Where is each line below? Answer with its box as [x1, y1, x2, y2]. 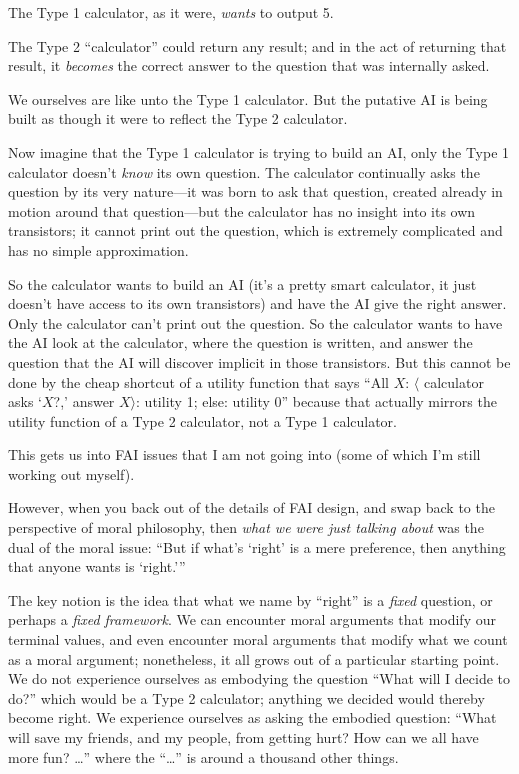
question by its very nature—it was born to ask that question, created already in [8, 181, 503, 202]
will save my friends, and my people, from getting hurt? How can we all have [8, 727, 479, 747]
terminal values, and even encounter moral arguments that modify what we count [8, 629, 508, 650]
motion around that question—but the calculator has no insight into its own [8, 200, 476, 221]
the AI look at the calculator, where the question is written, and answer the [8, 332, 473, 353]
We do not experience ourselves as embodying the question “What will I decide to [8, 668, 511, 689]
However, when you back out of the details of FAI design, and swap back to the [8, 497, 495, 518]
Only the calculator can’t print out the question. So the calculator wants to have [8, 312, 503, 333]
